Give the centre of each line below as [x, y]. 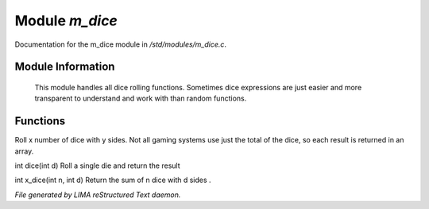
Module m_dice [66, 21]
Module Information [65, 67]
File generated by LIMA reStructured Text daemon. [98, 195]
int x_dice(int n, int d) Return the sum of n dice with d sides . [113, 180]
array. [24, 151]
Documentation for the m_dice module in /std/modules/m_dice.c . [120, 44]
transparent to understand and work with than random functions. [141, 98]
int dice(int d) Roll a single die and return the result [97, 165]
